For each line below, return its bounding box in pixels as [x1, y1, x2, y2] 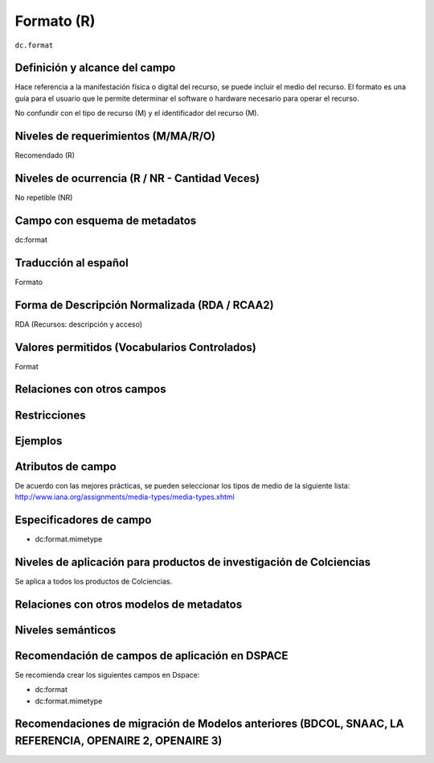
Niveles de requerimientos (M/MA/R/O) [14, 130, 216, 143]
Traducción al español [14, 256, 129, 270]
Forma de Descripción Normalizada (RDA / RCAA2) [14, 298, 274, 311]
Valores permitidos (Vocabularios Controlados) [14, 340, 256, 354]
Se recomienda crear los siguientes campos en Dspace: [14, 670, 200, 679]
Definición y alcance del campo [14, 61, 176, 75]
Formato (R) [14, 12, 96, 30]
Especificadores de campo [14, 513, 152, 526]
